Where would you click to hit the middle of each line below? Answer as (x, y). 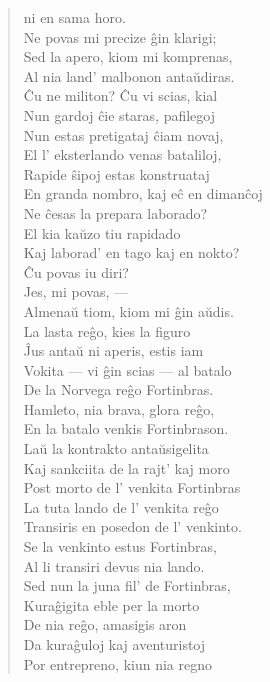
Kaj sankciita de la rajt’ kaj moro (126, 467)
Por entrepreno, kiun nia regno (118, 663)
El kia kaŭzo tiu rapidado (102, 232)
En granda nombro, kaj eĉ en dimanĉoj (143, 193)
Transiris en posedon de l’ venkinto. (132, 526)
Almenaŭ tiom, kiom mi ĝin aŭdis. (128, 310)
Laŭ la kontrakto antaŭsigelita (116, 448)
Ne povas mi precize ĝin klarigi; (120, 36)
